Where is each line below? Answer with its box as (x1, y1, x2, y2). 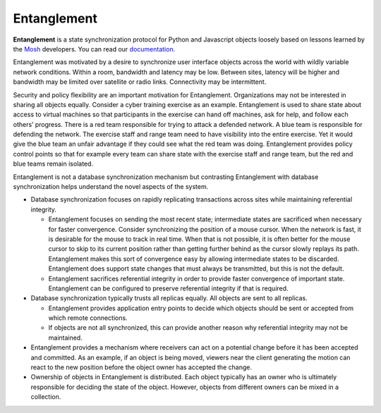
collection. (30, 393, 61, 401)
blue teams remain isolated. (13, 159, 94, 168)
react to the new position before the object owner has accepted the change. (30, 363, 252, 371)
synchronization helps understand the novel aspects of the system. (13, 183, 209, 191)
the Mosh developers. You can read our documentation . (13, 44, 176, 53)
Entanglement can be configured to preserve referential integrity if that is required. (48, 284, 289, 292)
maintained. (48, 333, 83, 342)
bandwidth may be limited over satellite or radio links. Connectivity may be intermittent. (13, 78, 267, 86)
